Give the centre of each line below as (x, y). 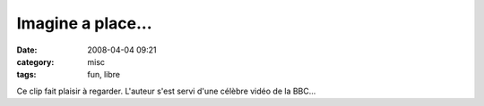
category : (35, 61)
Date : (27, 50)
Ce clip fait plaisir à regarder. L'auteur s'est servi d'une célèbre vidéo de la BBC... (166, 91)
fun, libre (104, 75)
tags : (26, 75)
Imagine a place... (84, 23)
